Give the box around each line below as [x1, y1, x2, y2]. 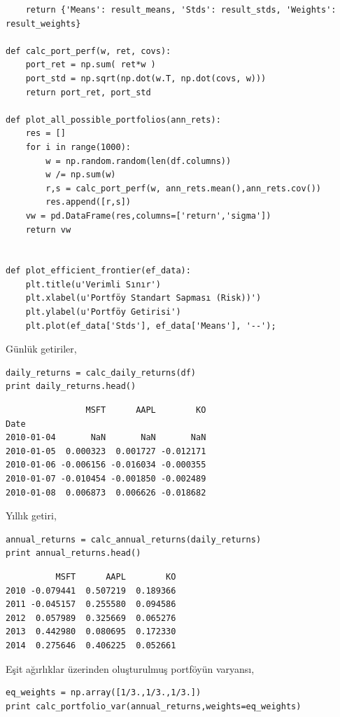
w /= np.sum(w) [45, 170, 116, 180]
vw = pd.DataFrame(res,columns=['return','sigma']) [25, 210, 271, 221]
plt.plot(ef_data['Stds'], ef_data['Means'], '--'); [25, 320, 276, 331]
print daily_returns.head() [6, 381, 136, 392]
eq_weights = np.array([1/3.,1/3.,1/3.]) [6, 688, 201, 698]
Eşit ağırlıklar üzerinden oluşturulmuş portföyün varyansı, [6, 661, 255, 676]
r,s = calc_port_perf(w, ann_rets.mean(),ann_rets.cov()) [45, 183, 322, 193]
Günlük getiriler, [6, 341, 77, 356]
